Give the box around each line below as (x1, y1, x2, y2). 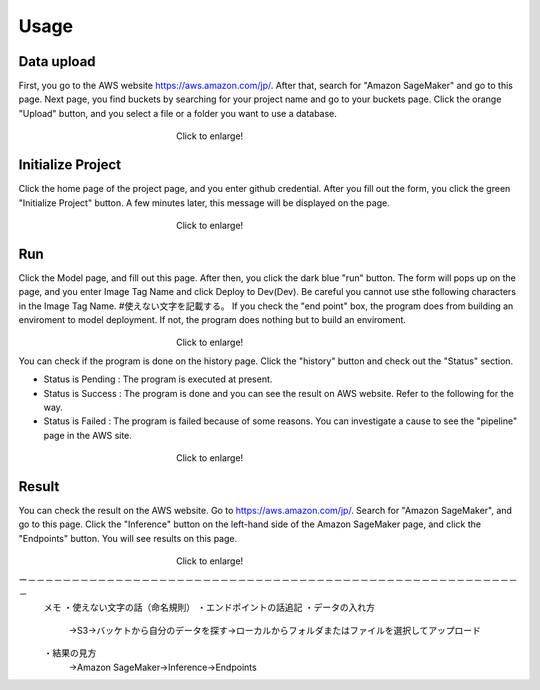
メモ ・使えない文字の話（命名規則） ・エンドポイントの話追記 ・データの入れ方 (43, 601, 375, 614)
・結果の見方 (43, 647, 97, 659)
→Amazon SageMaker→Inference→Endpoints (68, 661, 257, 673)
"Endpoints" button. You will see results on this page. (18, 532, 238, 544)
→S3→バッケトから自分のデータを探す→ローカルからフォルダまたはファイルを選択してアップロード (68, 624, 482, 636)
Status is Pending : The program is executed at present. (43, 373, 273, 385)
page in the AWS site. (43, 429, 132, 441)
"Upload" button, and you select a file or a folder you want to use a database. (18, 107, 337, 119)
